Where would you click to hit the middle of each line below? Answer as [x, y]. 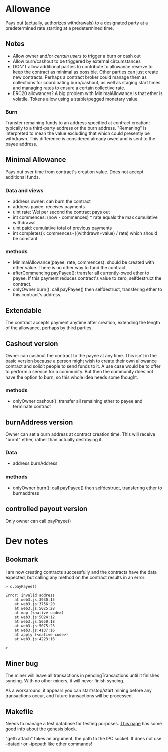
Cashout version [32, 344]
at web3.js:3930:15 [35, 599]
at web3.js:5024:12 [35, 617]
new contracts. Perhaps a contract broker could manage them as [79, 77]
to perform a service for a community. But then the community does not [79, 372]
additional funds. [23, 177]
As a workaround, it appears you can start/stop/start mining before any [78, 690]
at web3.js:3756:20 [35, 604]
